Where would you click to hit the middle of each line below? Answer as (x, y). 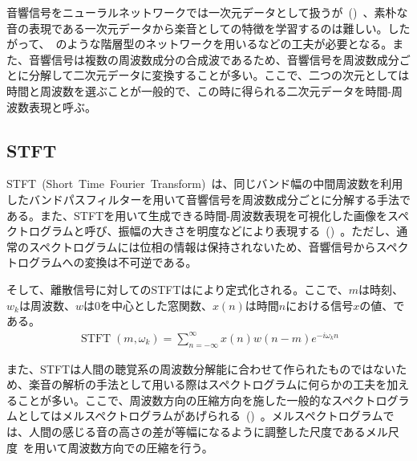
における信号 (320, 305)
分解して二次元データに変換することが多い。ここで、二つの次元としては (219, 75)
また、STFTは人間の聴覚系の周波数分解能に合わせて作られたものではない (201, 368)
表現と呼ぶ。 (62, 106)
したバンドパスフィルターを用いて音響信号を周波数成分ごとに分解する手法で (208, 199)
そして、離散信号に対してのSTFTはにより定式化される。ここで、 (178, 289)
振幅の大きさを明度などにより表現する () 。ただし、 (257, 231)
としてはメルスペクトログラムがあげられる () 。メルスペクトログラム (200, 416)
